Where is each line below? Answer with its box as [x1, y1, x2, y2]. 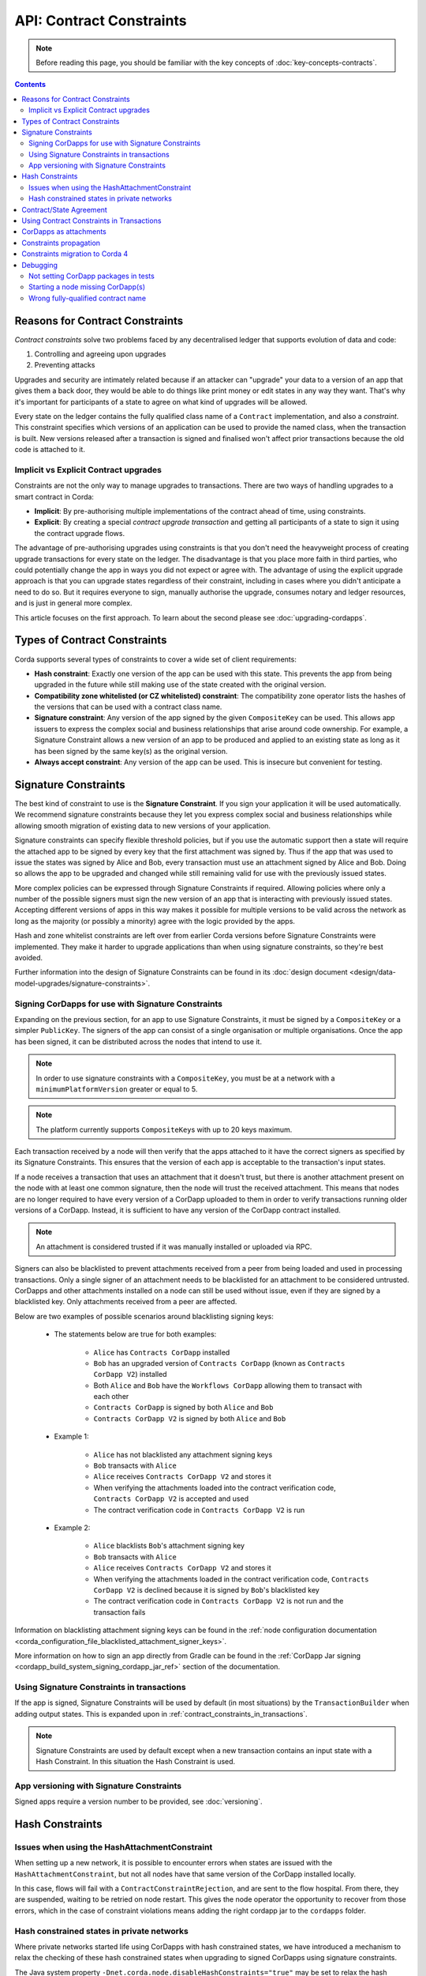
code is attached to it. [14, 445, 86, 454]
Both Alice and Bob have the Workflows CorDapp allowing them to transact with [93, 1380, 363, 1390]
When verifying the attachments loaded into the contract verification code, [93, 1483, 337, 1492]
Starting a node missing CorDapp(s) [28, 282, 146, 292]
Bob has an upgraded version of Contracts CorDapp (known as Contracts [93, 1358, 346, 1367]
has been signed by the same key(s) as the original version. [34, 746, 228, 756]
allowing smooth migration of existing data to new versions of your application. [14, 820, 271, 830]
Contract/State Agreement [21, 205, 108, 214]
